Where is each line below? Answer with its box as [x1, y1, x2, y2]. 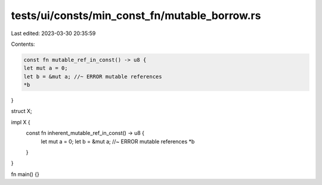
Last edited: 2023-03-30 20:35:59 [11, 30, 96, 37]
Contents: [11, 40, 35, 48]
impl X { [11, 118, 31, 126]
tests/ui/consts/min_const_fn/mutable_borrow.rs [11, 9, 261, 22]
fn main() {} [11, 170, 40, 178]
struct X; [11, 108, 32, 115]
